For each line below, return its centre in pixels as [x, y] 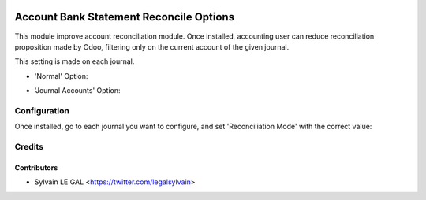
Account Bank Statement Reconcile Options [125, 17]
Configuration [42, 110]
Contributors [36, 167]
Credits [29, 146]
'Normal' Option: [61, 76]
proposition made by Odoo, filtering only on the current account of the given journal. [152, 46]
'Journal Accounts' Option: [78, 91]
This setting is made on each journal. [75, 61]
